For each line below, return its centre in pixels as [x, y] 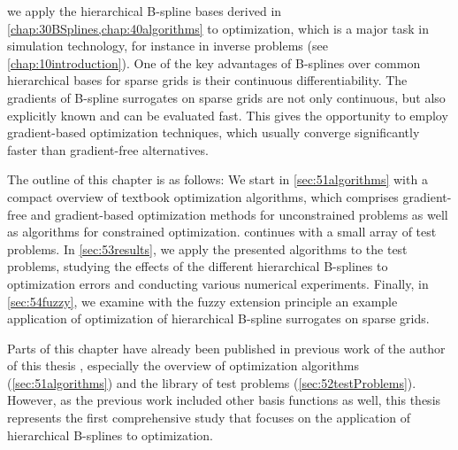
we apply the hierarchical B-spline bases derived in [145, 11]
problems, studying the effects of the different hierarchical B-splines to [198, 266]
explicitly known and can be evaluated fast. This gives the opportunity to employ [228, 115]
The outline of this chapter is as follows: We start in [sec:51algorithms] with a [218, 179]
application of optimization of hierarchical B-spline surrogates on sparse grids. [218, 318]
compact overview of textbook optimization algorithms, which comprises [203, 196]
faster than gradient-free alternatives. [108, 149]
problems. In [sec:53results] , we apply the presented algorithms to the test [207, 248]
